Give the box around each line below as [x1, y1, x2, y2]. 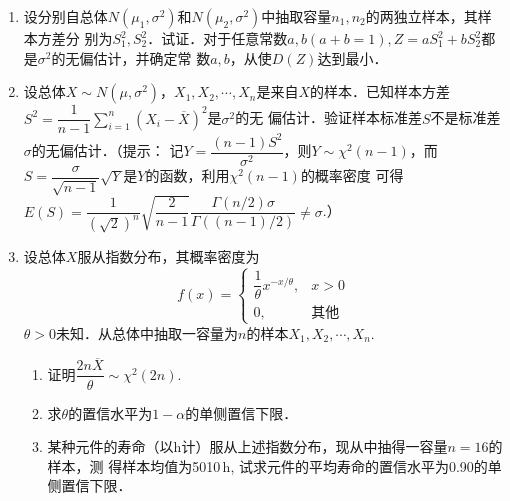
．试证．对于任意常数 [147, 28, 288, 48]
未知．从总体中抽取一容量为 [56, 322, 239, 343]
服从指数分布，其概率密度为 [77, 246, 260, 267]
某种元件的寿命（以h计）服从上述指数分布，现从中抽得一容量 [47, 436, 448, 457]
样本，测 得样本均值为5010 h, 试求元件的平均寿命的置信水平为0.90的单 [47, 455, 502, 476]
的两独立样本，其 [365, 6, 478, 26]
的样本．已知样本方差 [310, 81, 451, 102]
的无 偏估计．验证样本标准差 [235, 107, 422, 128]
